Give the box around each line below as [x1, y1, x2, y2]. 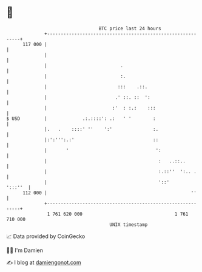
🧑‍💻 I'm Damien [6, 247, 44, 254]
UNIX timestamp [109, 221, 148, 228]
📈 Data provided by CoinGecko [6, 233, 86, 240]
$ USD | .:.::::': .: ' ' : [6, 115, 156, 122]
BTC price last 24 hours [98, 25, 162, 32]
